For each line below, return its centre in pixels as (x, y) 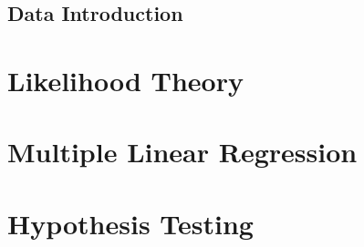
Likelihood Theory (125, 80)
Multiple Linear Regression (182, 152)
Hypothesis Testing (130, 223)
